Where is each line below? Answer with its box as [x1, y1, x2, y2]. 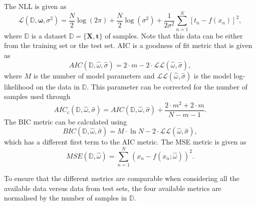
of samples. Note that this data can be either [105, 30, 243, 40]
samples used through [4, 91, 71, 101]
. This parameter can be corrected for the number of [87, 81, 248, 91]
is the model [193, 70, 231, 80]
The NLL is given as [4, 1, 67, 11]
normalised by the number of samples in [4, 192, 127, 203]
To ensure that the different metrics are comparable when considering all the [4, 173, 239, 183]
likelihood [4, 81, 34, 91]
